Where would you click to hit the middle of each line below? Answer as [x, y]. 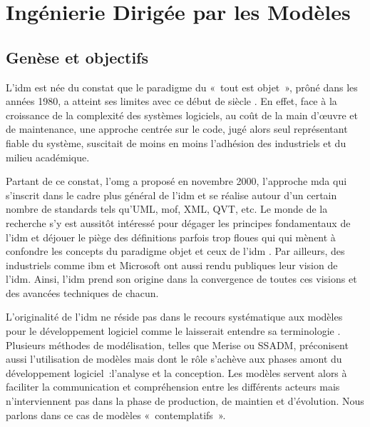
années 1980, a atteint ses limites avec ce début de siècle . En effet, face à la [171, 101]
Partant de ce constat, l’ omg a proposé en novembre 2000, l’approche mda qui [176, 181]
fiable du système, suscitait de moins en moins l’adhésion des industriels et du [176, 142]
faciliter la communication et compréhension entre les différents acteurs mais [173, 387]
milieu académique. [48, 157]
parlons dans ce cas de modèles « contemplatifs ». [116, 415]
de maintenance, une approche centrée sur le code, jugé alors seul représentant [177, 129]
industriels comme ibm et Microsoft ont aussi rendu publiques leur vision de [172, 265]
